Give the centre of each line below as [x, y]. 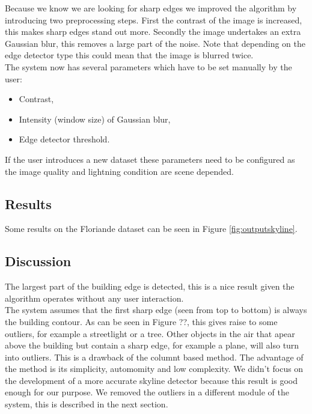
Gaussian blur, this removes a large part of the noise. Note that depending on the [155, 43]
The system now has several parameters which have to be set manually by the [148, 66]
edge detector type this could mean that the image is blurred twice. [129, 55]
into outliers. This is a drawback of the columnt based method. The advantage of [154, 357]
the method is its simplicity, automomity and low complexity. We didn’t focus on [154, 369]
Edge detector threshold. [64, 139]
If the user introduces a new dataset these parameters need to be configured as [150, 159]
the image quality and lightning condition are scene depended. [119, 171]
